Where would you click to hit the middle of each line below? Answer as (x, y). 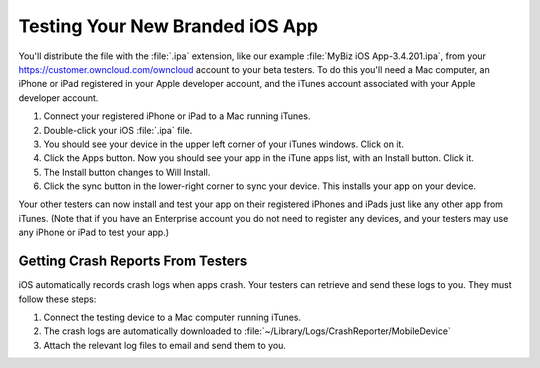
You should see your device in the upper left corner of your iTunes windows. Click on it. (224, 144)
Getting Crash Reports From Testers (133, 261)
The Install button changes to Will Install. (127, 172)
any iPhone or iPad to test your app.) (94, 232)
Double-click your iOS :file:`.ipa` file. (118, 130)
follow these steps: (57, 299)
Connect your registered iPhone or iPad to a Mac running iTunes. (177, 116)
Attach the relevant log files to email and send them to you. (165, 345)
